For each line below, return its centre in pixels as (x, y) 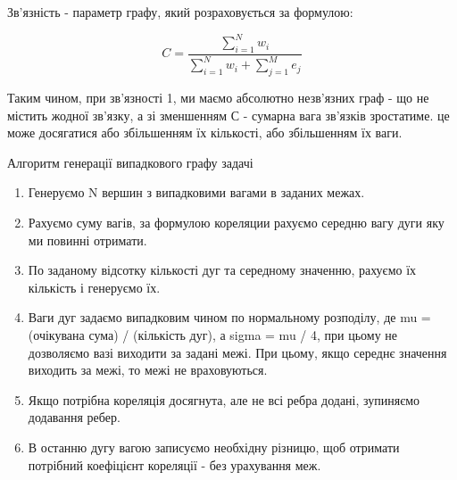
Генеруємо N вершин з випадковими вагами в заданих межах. (196, 192)
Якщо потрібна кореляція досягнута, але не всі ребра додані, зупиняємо (224, 399)
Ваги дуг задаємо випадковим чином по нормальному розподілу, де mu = (229, 317)
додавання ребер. (74, 417)
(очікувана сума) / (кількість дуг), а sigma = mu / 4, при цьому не (213, 335)
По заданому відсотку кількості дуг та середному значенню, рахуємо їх (222, 270)
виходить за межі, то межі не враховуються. (148, 370)
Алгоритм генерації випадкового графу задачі (130, 162)
